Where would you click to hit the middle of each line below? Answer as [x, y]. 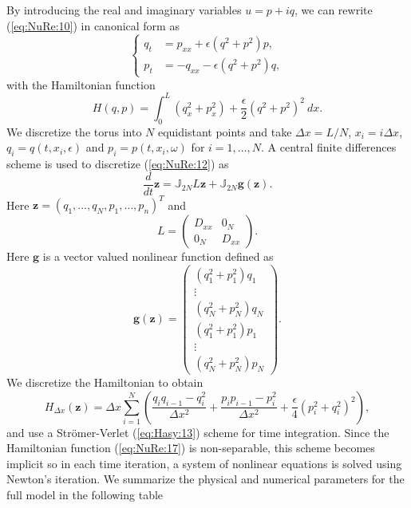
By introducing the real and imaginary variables [124, 10]
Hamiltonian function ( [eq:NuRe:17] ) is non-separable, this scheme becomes [191, 448]
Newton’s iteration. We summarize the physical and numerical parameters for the [205, 479]
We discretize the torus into [74, 131]
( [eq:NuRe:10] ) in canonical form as [93, 25]
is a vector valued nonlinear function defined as [158, 256]
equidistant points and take [225, 131]
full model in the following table [85, 494]
